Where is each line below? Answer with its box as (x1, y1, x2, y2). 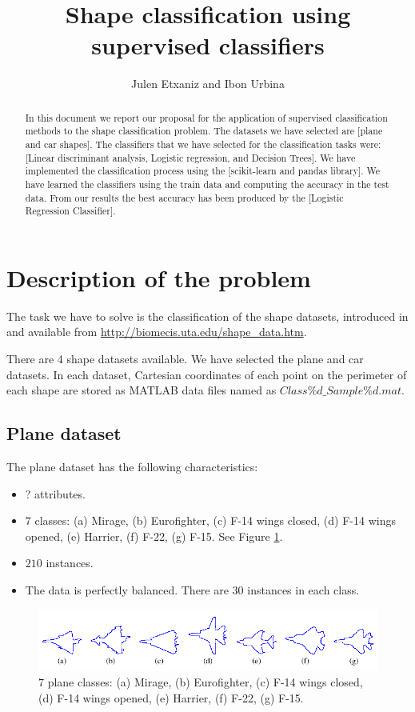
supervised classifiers (91, 29, 325, 62)
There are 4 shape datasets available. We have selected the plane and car (6, 350, 364, 367)
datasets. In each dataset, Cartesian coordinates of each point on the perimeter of (6, 366, 407, 382)
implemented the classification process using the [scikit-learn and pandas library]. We (25, 164, 380, 178)
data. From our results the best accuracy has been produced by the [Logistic (25, 190, 344, 204)
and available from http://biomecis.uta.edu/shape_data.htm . (6, 323, 307, 340)
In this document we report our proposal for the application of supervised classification (25, 110, 388, 124)
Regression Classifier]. (25, 204, 116, 218)
